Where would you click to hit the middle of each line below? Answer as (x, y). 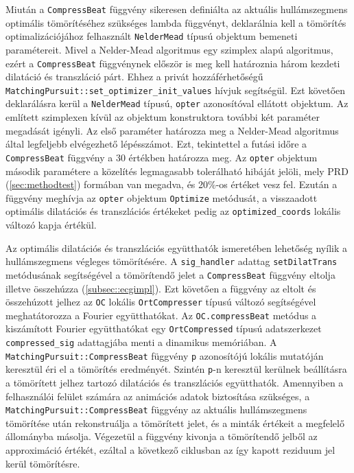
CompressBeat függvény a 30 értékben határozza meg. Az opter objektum (162, 157)
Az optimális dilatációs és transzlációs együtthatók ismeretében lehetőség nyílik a (176, 247)
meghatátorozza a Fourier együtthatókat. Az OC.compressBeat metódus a (161, 315)
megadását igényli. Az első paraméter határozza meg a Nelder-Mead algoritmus (172, 130)
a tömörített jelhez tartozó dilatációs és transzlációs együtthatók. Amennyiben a (175, 383)
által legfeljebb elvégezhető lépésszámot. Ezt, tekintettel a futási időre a (156, 144)
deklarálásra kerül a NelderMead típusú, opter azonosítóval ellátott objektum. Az (177, 103)
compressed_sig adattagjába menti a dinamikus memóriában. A (141, 342)
